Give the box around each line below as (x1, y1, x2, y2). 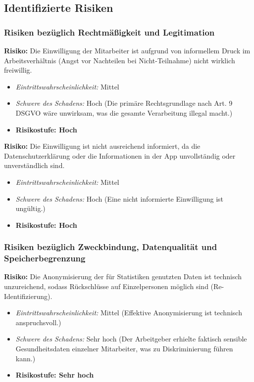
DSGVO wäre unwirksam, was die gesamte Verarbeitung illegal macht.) (15, 107, 233, 118)
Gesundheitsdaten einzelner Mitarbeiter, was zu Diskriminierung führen (15, 343, 233, 354)
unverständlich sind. (4, 160, 65, 170)
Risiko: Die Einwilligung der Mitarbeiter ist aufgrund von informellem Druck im (4, 45, 251, 55)
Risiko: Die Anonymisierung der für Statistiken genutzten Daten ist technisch (4, 271, 242, 282)
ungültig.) (15, 203, 46, 213)
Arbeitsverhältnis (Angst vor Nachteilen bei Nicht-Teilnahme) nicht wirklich (4, 55, 235, 65)
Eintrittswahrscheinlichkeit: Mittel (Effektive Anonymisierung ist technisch (15, 307, 242, 318)
